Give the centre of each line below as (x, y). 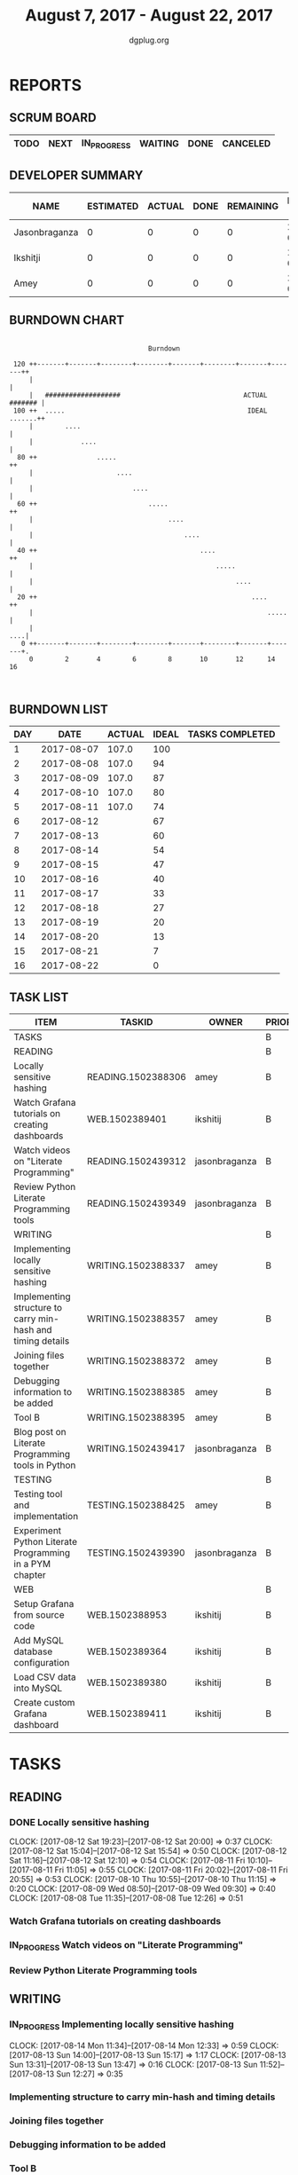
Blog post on (40, 1432)
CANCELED (246, 144)
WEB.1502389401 (127, 1119)
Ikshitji (27, 257)
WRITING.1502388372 (137, 1361)
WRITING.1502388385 (137, 1392)
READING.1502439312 (137, 1162)
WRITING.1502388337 (137, 1265)
